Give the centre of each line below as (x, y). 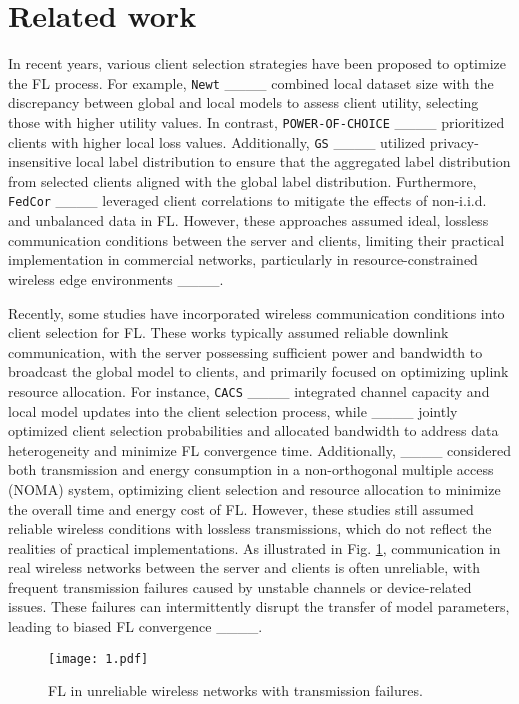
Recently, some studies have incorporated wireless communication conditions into (256, 312)
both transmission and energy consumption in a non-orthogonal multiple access (251, 469)
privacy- (454, 141)
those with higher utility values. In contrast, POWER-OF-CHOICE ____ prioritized (256, 121)
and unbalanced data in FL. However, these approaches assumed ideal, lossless (248, 220)
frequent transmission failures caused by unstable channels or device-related (240, 586)
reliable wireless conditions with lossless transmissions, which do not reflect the (250, 528)
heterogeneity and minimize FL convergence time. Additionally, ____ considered (260, 449)
